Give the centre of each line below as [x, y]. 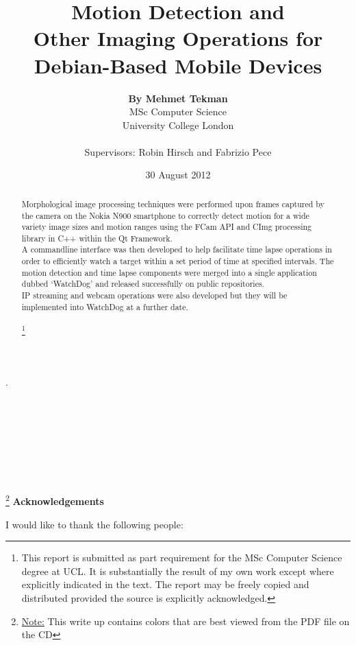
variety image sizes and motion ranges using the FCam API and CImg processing [167, 227]
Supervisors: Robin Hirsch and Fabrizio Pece [178, 151]
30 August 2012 [178, 175]
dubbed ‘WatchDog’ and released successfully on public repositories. [143, 284]
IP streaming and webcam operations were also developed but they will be [154, 295]
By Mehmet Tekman [178, 98]
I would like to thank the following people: [94, 524]
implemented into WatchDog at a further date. [105, 306]
